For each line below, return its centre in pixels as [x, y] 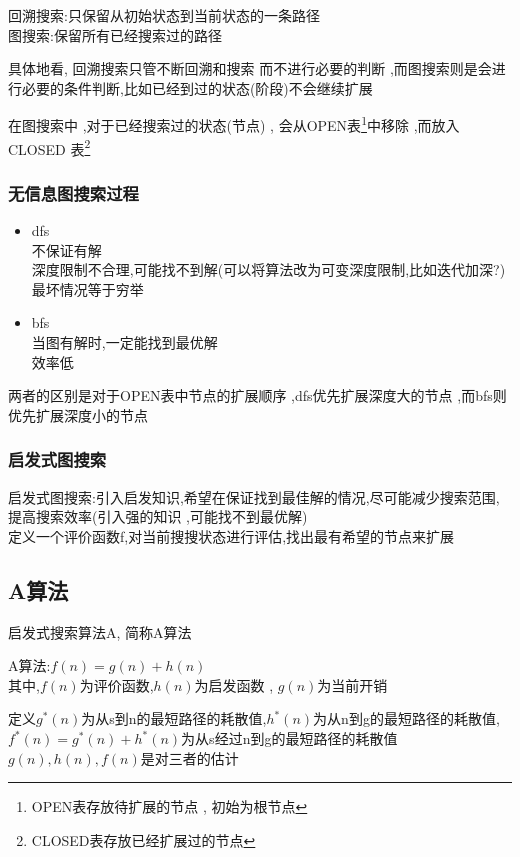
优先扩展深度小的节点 [78, 414]
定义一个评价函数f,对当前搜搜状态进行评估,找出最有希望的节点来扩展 [231, 535]
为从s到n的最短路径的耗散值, [174, 718]
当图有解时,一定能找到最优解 [124, 342]
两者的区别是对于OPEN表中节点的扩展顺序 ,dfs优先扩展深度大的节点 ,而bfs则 [257, 395]
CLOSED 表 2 [49, 147]
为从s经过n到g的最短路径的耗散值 [289, 738]
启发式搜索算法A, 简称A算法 [100, 631]
